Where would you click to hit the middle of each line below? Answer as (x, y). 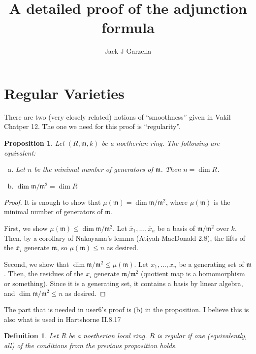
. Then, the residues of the (44, 274)
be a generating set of (211, 264)
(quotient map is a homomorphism (193, 274)
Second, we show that (37, 264)
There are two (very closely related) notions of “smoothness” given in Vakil (117, 116)
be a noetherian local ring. (108, 336)
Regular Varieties (64, 93)
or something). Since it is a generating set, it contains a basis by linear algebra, (124, 283)
